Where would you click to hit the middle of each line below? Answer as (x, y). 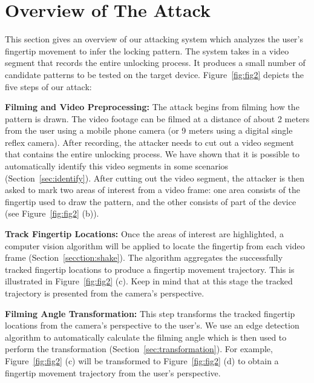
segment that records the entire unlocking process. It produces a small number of (155, 63)
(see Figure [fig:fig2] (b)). (52, 213)
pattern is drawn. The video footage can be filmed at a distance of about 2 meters (157, 118)
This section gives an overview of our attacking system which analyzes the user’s (154, 39)
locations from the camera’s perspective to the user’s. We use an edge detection (152, 325)
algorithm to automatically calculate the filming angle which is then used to (146, 337)
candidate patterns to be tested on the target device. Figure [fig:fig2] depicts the (155, 74)
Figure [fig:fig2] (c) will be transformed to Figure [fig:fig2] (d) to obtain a (142, 360)
